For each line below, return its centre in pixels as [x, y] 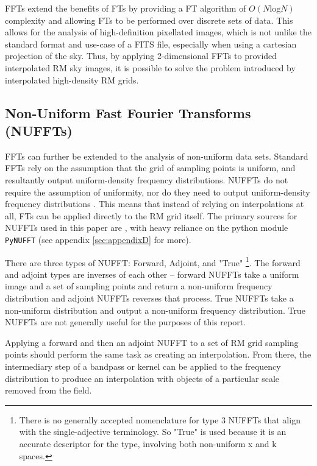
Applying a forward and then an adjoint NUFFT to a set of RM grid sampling [152, 342]
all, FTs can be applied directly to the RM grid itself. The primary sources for [151, 215]
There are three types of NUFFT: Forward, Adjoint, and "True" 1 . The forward [153, 261]
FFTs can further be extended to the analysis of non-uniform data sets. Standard [157, 156]
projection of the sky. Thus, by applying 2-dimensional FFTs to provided [141, 56]
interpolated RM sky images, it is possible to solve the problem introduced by [150, 67]
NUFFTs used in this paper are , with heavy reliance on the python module [147, 228]
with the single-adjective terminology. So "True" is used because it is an [153, 432]
